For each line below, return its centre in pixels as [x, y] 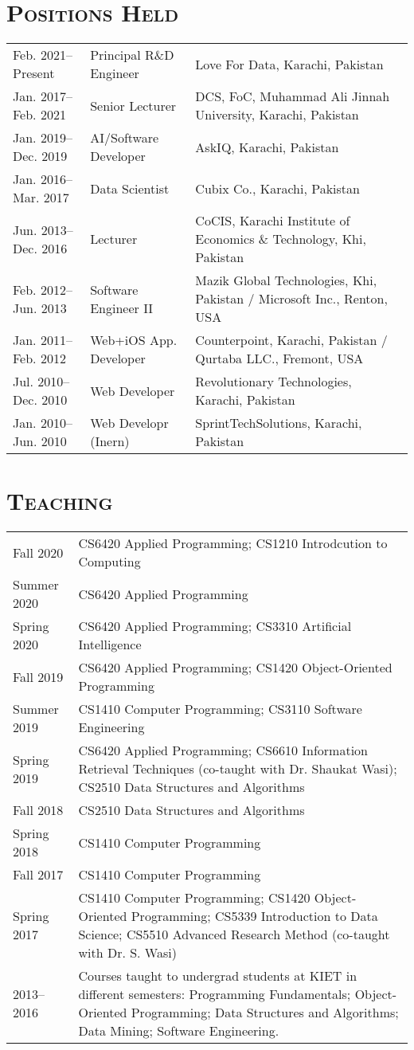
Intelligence [110, 644]
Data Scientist [130, 188]
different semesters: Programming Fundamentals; [215, 994]
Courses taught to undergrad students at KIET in [218, 976]
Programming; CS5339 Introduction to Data [254, 916]
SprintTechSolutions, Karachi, [279, 423]
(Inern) [110, 441]
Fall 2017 [38, 875]
